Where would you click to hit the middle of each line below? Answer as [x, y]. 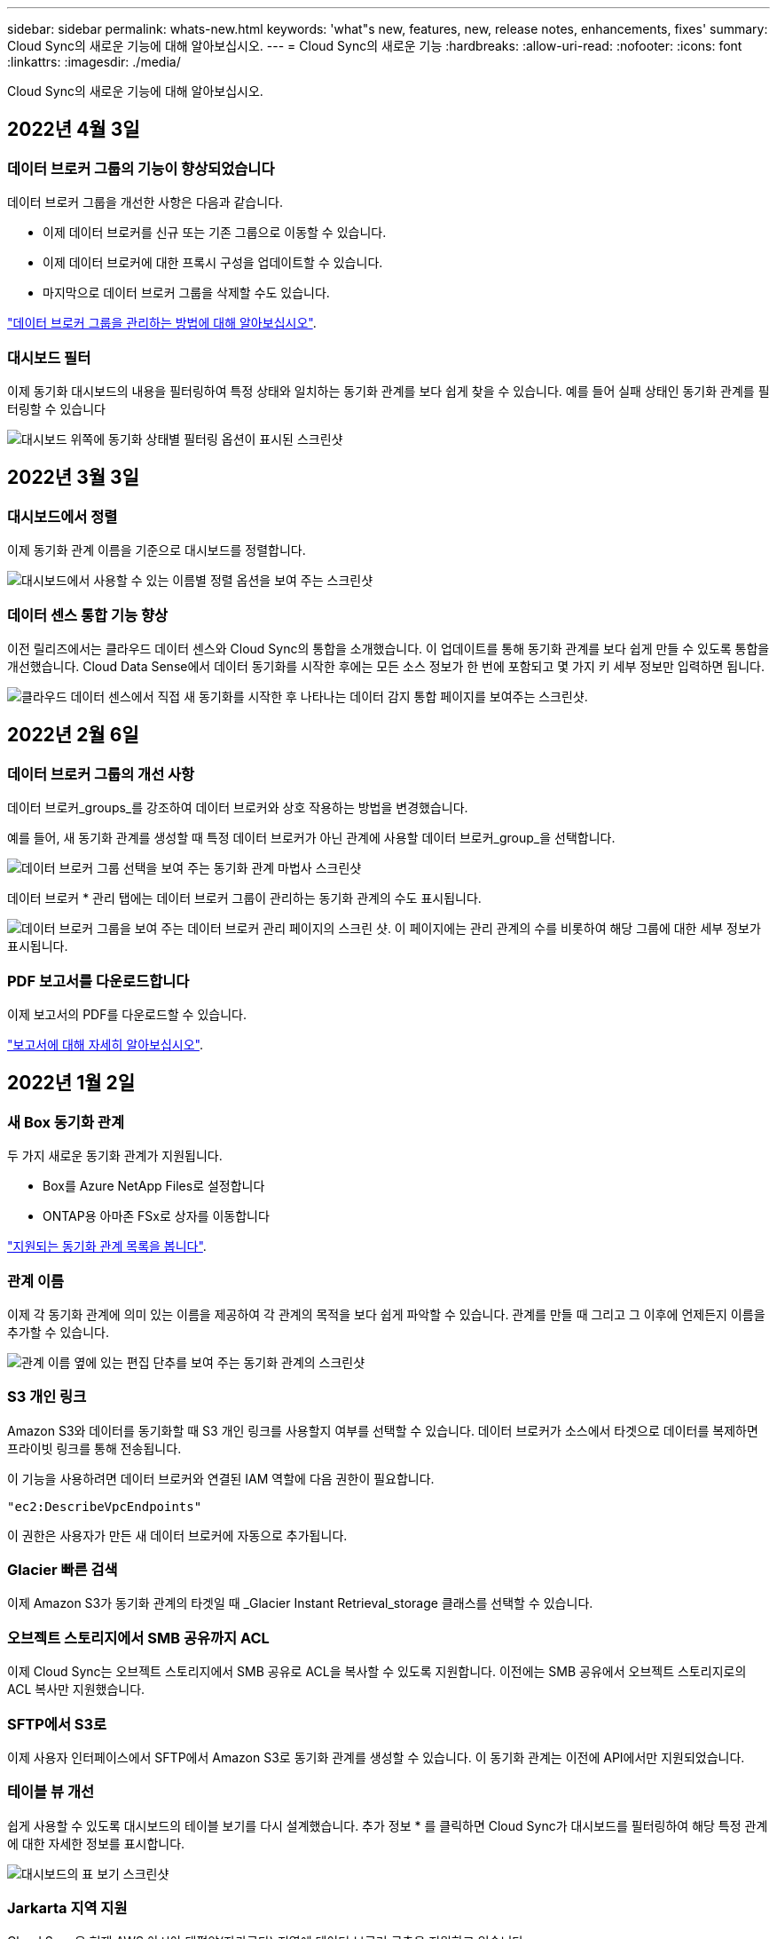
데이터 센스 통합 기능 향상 [88, 615]
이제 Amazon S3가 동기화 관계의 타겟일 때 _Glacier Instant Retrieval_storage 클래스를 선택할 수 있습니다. [300, 1603]
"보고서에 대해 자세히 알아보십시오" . [105, 1044]
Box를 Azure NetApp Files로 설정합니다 [154, 1186]
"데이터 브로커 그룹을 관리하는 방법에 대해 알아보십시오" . [162, 323]
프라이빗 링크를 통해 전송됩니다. [94, 1448]
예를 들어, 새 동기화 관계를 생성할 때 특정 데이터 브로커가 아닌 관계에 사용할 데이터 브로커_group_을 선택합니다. [311, 838]
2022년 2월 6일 [73, 735]
